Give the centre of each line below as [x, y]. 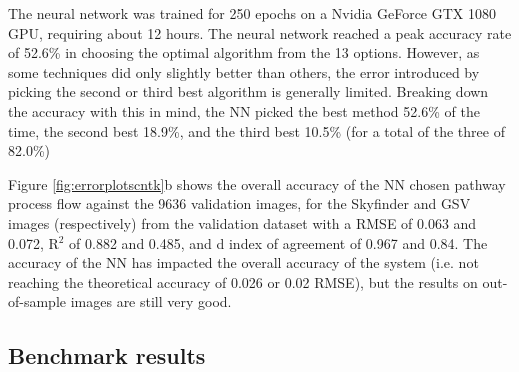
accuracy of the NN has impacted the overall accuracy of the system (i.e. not [243, 262]
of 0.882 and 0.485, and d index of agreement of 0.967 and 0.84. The [278, 242]
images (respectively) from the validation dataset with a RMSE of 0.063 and [242, 222]
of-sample [37, 301]
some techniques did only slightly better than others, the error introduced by [244, 71]
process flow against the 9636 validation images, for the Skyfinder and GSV [239, 203]
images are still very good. [151, 301]
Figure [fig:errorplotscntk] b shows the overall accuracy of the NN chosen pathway [257, 183]
